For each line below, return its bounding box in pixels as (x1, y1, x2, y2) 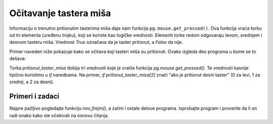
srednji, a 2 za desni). (9, 79, 54, 85)
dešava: (9, 55, 26, 61)
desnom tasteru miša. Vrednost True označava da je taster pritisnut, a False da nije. (9, 39, 184, 45)
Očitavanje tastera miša (9, 8, 111, 19)
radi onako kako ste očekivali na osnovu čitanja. (9, 112, 109, 118)
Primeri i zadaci (9, 92, 60, 101)
